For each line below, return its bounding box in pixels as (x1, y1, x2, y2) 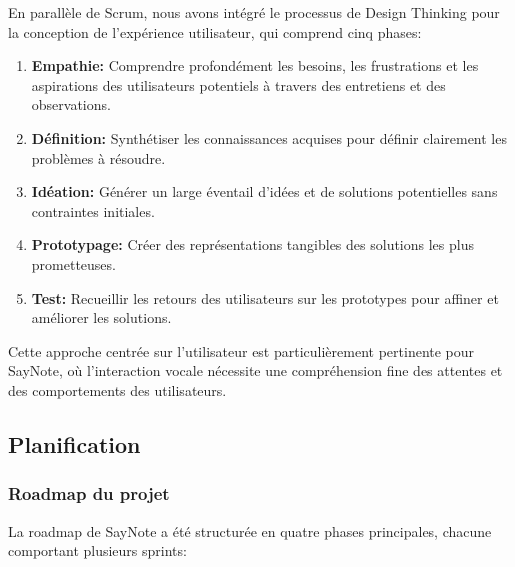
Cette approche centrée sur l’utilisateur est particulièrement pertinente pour (8, 340, 475, 361)
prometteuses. (31, 253, 116, 274)
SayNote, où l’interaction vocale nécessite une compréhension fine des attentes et (8, 360, 503, 381)
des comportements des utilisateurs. (8, 379, 227, 400)
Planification (8, 428, 141, 459)
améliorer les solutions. (31, 307, 172, 328)
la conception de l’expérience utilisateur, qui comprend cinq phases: (8, 21, 422, 42)
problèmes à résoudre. (31, 147, 166, 168)
